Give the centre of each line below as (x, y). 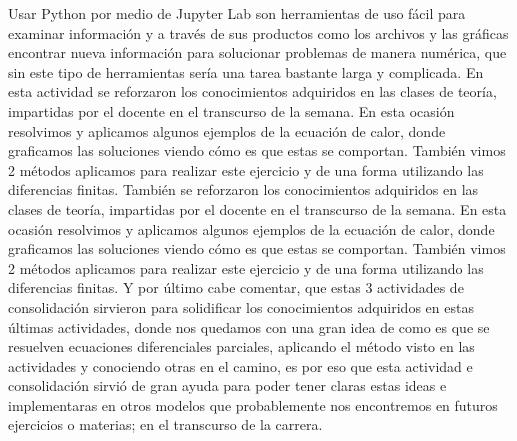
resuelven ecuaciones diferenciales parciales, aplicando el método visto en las (241, 346)
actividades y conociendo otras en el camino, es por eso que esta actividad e (240, 365)
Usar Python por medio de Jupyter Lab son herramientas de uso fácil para (237, 13)
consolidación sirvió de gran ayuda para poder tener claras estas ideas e (227, 385)
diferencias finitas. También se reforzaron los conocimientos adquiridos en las (243, 189)
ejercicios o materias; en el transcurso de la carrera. (165, 424)
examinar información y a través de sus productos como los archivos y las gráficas (258, 32)
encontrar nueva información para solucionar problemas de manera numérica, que (257, 52)
